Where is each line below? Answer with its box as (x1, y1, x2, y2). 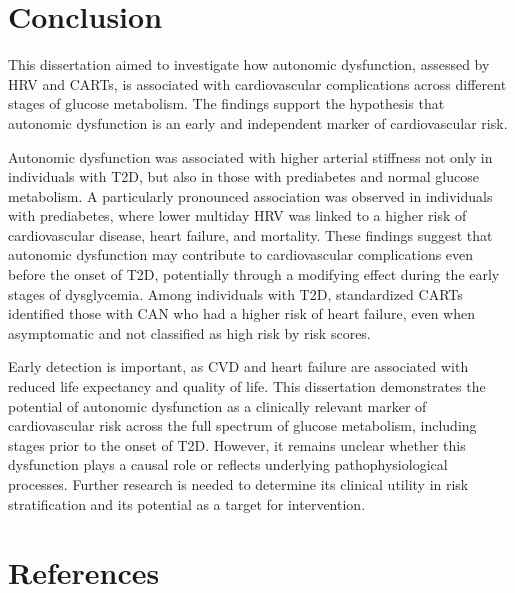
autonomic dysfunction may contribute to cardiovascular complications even (8, 244, 474, 265)
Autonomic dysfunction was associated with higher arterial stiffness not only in (8, 146, 493, 167)
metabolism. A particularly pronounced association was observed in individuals (8, 185, 493, 206)
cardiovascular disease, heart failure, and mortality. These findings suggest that (8, 224, 493, 245)
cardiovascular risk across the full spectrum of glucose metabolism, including (8, 415, 477, 436)
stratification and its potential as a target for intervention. (8, 493, 366, 514)
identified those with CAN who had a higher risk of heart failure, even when (8, 303, 475, 324)
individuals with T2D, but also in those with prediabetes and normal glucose (8, 166, 479, 187)
